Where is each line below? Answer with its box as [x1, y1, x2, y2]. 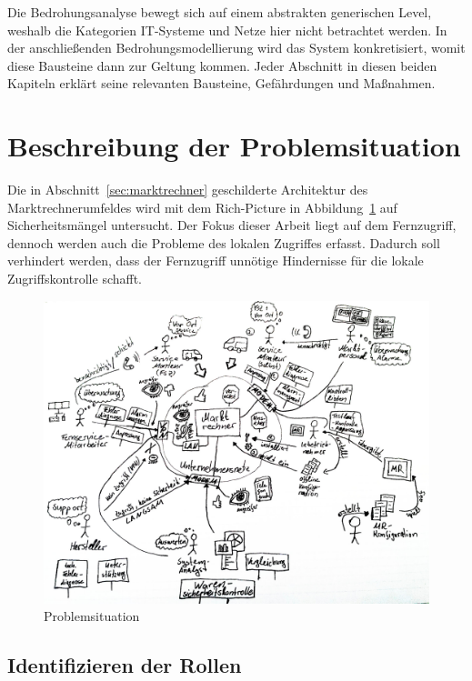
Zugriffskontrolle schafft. [7, 269, 143, 288]
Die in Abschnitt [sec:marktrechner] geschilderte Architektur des [7, 180, 368, 199]
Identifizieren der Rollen [7, 651, 242, 679]
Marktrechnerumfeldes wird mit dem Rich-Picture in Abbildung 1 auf [7, 197, 397, 216]
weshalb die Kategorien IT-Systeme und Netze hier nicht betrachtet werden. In [7, 20, 447, 39]
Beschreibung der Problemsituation [7, 127, 461, 165]
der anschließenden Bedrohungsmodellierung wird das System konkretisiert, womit [7, 38, 466, 57]
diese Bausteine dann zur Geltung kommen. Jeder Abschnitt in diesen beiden [7, 55, 437, 75]
